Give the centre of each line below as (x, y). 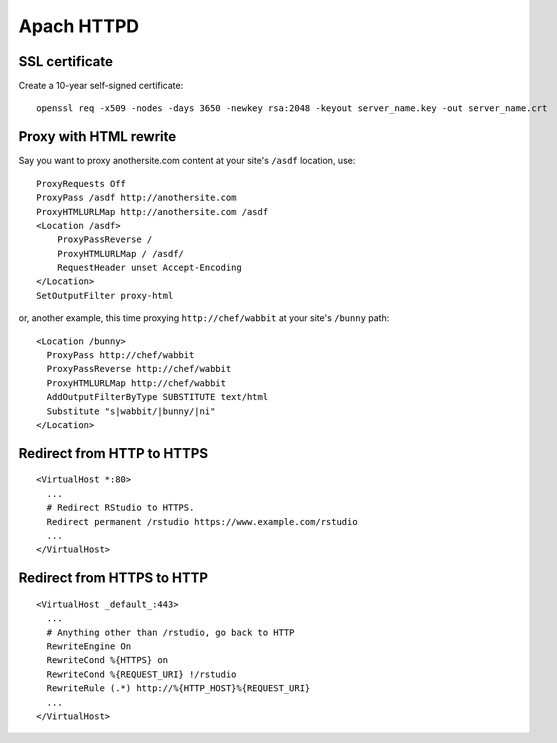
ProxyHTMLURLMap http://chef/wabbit (136, 383)
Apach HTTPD (79, 26)
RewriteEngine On (89, 646)
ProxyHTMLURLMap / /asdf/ (120, 253)
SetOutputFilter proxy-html (105, 295)
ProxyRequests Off (81, 183)
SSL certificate (66, 61)
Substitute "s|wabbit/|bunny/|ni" (131, 411)
